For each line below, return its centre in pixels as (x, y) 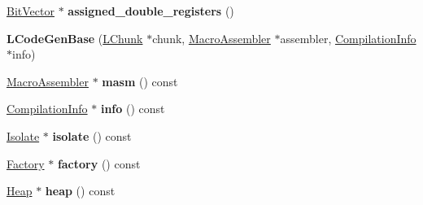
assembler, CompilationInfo (348, 38)
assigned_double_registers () (151, 11)
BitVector (31, 11)
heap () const (80, 191)
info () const (133, 109)
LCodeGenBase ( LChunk (75, 38)
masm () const (140, 81)
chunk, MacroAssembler (211, 38)
